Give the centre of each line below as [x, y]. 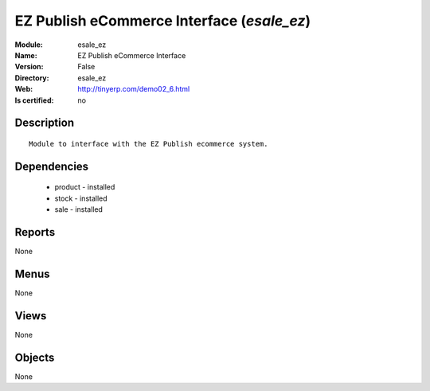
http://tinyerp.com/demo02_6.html [134, 89]
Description [45, 123]
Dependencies [52, 166]
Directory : [32, 78]
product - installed [85, 187]
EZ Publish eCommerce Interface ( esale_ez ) [163, 21]
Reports [35, 232]
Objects [35, 357]
